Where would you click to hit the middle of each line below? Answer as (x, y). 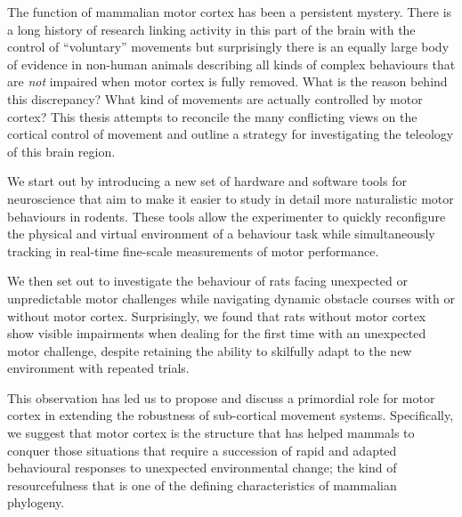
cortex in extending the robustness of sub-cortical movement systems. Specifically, (231, 415)
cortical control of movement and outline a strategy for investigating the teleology (231, 134)
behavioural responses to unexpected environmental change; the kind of (202, 468)
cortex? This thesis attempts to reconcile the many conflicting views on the (212, 116)
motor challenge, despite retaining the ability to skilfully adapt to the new (210, 350)
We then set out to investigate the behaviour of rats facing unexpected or (207, 281)
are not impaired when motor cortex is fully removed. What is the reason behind (227, 81)
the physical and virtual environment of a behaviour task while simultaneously (221, 234)
